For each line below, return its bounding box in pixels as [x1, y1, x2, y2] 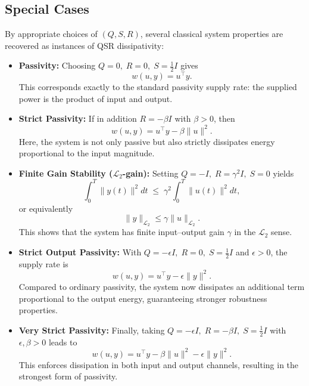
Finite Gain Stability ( [18, 166, 113, 179]
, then [213, 112, 235, 125]
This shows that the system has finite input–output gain [18, 226, 224, 238]
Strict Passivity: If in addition [18, 112, 137, 125]
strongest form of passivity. [18, 370, 118, 382]
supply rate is [18, 257, 68, 270]
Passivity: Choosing [18, 59, 96, 72]
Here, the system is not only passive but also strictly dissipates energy [18, 135, 275, 147]
